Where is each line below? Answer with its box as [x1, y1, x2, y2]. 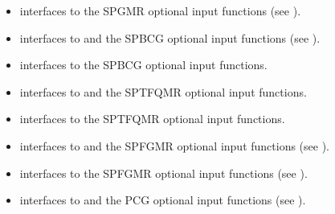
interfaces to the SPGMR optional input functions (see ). [19, 2, 301, 19]
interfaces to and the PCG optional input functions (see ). [19, 191, 306, 208]
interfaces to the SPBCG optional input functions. [19, 56, 268, 73]
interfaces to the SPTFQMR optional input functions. [19, 110, 285, 127]
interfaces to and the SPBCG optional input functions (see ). [19, 29, 321, 46]
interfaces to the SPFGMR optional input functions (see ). [19, 164, 308, 181]
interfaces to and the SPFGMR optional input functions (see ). [19, 137, 330, 154]
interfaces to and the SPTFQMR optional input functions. [19, 83, 307, 100]
